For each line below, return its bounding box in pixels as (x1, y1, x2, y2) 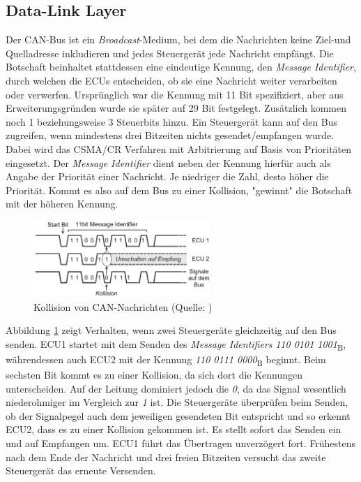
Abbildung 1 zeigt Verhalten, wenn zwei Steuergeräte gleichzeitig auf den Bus (6, 323, 337, 337)
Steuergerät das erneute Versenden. (6, 463, 156, 478)
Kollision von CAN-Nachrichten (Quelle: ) (33, 299, 213, 314)
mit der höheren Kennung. (6, 196, 118, 211)
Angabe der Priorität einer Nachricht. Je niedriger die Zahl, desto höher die (6, 169, 329, 184)
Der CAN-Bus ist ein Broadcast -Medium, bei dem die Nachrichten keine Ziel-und (6, 32, 351, 47)
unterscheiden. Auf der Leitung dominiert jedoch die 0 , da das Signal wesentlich (6, 381, 346, 395)
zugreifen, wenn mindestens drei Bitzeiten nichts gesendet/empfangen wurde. (6, 128, 335, 143)
